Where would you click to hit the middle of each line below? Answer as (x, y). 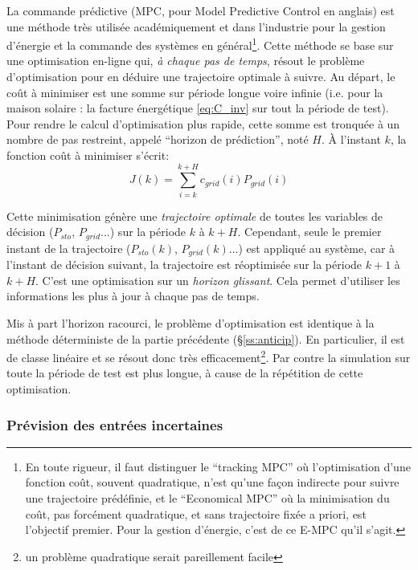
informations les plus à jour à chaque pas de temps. (133, 296)
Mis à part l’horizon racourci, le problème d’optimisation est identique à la (191, 323)
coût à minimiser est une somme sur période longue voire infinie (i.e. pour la (195, 92)
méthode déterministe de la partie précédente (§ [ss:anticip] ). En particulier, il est (206, 338)
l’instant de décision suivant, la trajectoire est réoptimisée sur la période (184, 265)
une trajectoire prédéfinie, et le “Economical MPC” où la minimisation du (207, 498)
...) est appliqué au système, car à (312, 248)
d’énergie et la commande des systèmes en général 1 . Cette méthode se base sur (200, 44)
